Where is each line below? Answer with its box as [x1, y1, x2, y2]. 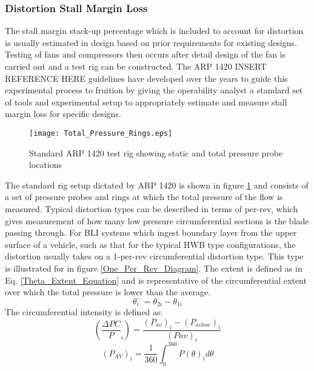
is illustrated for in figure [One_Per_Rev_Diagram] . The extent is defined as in [5, 261, 302, 274]
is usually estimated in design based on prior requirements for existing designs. [5, 36, 297, 48]
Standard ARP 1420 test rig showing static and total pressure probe [29, 146, 283, 159]
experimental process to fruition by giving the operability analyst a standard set [5, 84, 303, 96]
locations [29, 158, 62, 171]
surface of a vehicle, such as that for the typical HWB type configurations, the [5, 238, 296, 250]
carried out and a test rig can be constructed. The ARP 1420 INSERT [5, 60, 267, 72]
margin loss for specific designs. [5, 107, 121, 120]
